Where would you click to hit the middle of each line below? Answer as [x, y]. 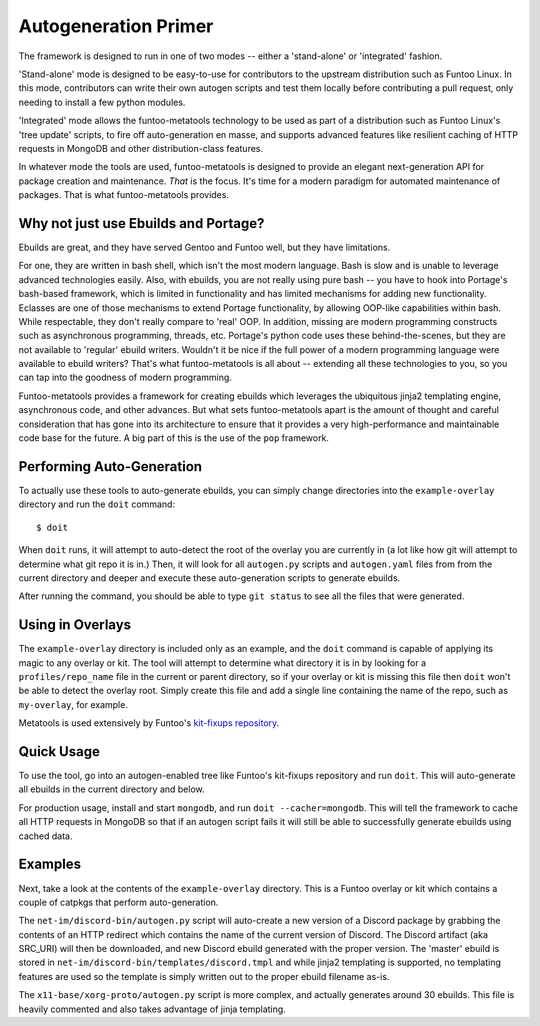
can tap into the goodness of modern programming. [125, 377]
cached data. [45, 836]
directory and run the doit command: [96, 504]
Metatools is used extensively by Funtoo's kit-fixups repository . [149, 723]
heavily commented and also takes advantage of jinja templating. [152, 1009]
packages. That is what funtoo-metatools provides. [124, 195]
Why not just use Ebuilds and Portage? [141, 223]
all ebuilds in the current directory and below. [111, 789]
